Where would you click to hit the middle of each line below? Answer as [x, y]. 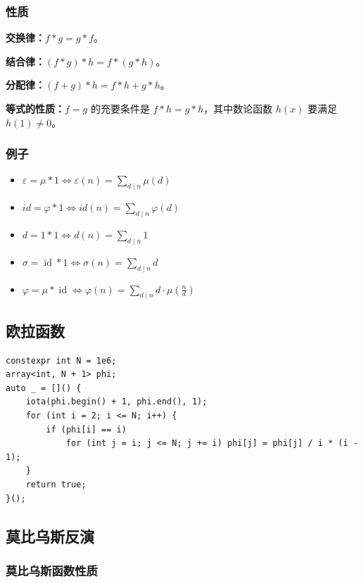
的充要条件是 [120, 108]
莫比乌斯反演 [50, 536]
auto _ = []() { [44, 388]
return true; [56, 484]
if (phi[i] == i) [86, 429]
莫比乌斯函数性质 [52, 570]
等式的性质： [35, 108]
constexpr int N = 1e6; [61, 360]
